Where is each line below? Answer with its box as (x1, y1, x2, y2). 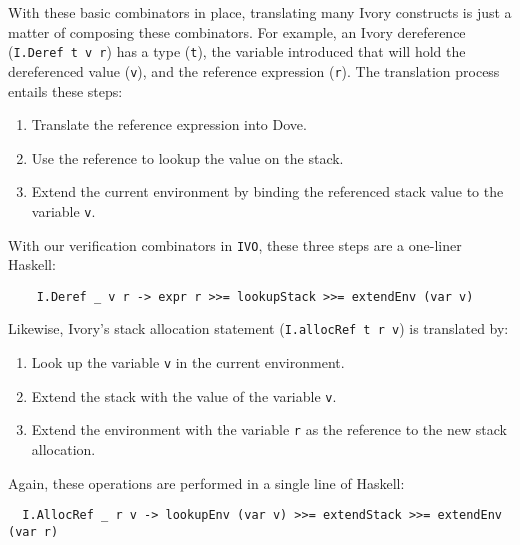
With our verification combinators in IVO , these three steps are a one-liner (8, 234, 462, 255)
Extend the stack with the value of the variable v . (31, 385, 337, 406)
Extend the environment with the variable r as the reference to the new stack (31, 419, 507, 440)
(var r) (8, 524, 59, 539)
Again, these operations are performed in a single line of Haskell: (8, 472, 405, 493)
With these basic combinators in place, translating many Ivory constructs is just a (8, 2, 512, 22)
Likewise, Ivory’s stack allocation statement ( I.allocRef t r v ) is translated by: (8, 318, 509, 339)
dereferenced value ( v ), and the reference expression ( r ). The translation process (8, 60, 500, 81)
